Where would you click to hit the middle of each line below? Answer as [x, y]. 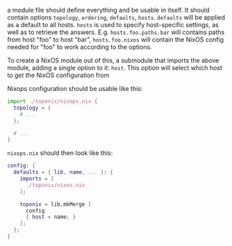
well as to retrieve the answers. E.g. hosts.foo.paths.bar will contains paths [116, 32]
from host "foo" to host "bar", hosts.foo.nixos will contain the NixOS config [116, 40]
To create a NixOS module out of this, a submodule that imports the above [113, 60]
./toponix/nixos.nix [55, 185]
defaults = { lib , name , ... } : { [63, 172]
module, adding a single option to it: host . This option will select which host [115, 68]
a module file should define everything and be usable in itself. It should [108, 10]
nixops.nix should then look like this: [60, 153]
